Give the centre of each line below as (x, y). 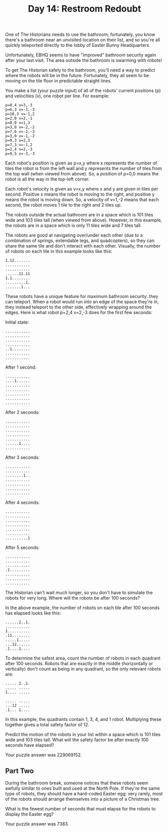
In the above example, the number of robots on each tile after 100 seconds (82, 608)
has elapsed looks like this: (33, 613)
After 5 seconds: (22, 548)
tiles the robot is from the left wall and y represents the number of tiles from (83, 168)
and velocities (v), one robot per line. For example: (57, 96)
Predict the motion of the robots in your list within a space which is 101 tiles (83, 735)
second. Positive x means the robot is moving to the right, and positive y (80, 194)
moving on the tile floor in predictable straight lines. (59, 81)
